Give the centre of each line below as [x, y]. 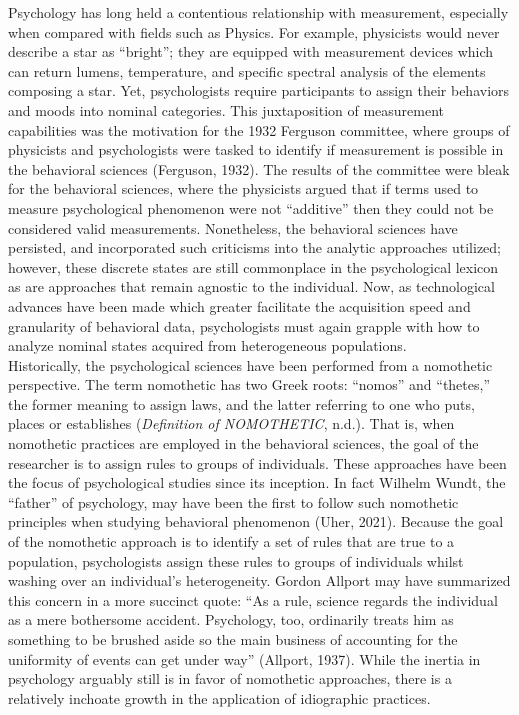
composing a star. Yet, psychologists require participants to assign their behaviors [259, 90]
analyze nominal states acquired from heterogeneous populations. [207, 345]
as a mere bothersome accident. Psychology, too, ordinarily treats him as [231, 619]
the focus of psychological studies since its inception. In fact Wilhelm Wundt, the [257, 482]
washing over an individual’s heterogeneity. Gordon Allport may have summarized [259, 580]
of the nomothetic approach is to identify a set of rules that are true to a [231, 541]
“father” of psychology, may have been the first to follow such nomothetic [233, 501]
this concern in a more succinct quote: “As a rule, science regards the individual [253, 599]
